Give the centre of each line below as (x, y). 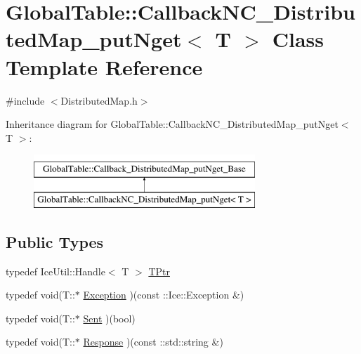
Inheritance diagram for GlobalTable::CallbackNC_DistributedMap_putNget (172, 124)
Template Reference (104, 66)
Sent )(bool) (109, 318)
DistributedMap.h (99, 100)
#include (25, 100)
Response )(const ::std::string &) (153, 342)
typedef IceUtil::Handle (55, 271)
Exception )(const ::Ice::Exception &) (164, 295)
